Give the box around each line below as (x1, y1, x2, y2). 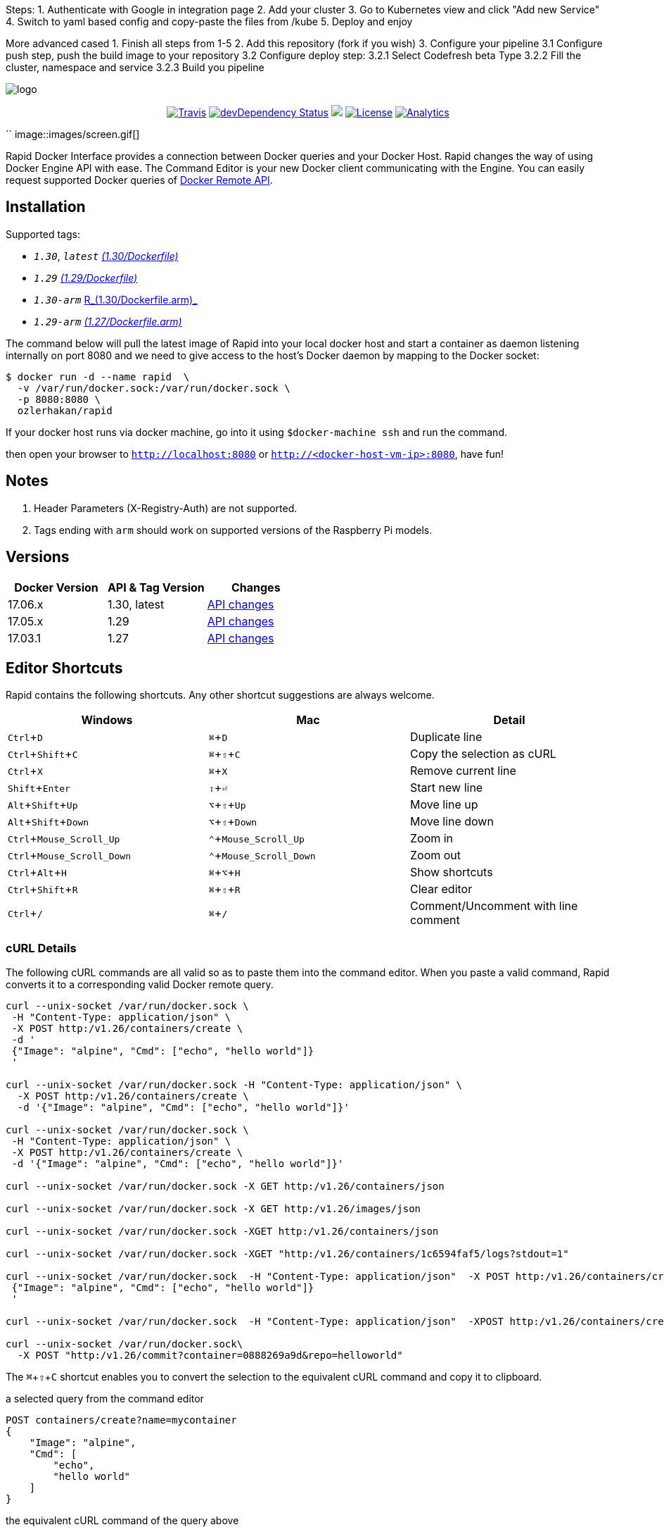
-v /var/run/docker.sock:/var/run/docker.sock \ (17, 382, 290, 394)
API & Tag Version (107, 580, 205, 594)
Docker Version (14, 580, 98, 594)
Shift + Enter (8, 780, 70, 795)
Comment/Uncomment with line (409, 899, 578, 914)
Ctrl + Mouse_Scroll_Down (8, 848, 131, 863)
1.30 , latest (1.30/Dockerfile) (34, 249, 179, 262)
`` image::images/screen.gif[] (6, 128, 140, 140)
